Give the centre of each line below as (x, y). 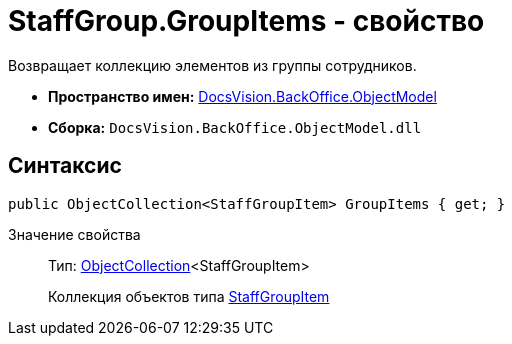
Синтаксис (65, 166)
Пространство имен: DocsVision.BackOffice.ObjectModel (242, 96)
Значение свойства (74, 234)
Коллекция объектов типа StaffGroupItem (189, 296)
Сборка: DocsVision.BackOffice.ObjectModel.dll (235, 127)
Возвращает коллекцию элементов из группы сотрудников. (212, 65)
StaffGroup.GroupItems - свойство (246, 21)
